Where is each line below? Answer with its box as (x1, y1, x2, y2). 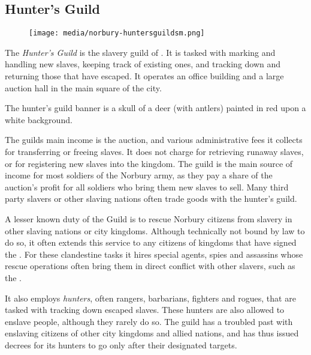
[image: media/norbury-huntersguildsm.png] (29, 29, 205, 38)
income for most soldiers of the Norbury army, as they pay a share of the (5, 169, 273, 181)
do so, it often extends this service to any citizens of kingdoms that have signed (5, 236, 297, 249)
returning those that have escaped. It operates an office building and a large (5, 70, 284, 82)
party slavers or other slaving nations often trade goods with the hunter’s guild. (5, 192, 297, 205)
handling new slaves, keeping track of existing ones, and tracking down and (5, 58, 281, 70)
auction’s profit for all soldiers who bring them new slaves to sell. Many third (5, 180, 289, 193)
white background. (5, 113, 73, 126)
